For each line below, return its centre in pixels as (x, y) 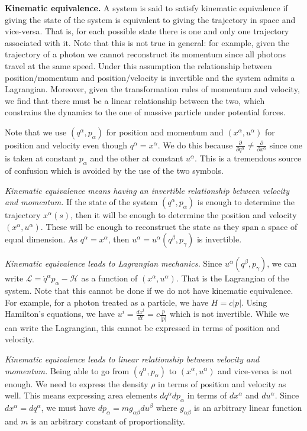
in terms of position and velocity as (222, 383)
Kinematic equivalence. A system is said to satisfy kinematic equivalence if (146, 8)
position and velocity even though (66, 145)
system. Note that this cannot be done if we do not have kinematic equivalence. (149, 291)
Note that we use (36, 132)
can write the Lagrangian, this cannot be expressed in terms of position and (143, 327)
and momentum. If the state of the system (81, 202)
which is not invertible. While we (229, 314)
